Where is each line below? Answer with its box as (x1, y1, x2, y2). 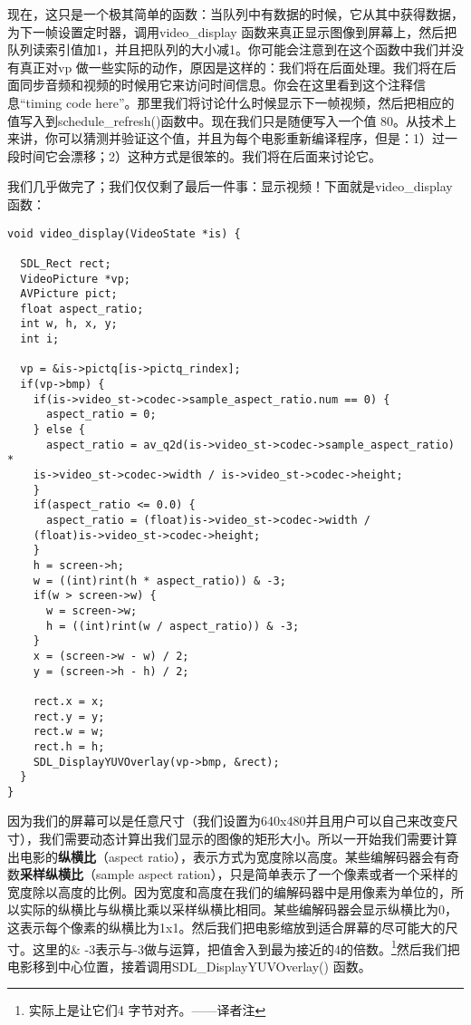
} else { (33, 423, 85, 437)
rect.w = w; (33, 725, 105, 739)
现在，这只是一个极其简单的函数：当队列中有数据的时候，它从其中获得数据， (7, 5, 464, 23)
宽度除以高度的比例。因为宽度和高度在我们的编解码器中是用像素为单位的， (7, 882, 451, 901)
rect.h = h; (33, 740, 105, 753)
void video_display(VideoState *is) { (7, 227, 241, 240)
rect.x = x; (33, 694, 105, 708)
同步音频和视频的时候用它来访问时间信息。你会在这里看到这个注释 (19, 75, 413, 94)
